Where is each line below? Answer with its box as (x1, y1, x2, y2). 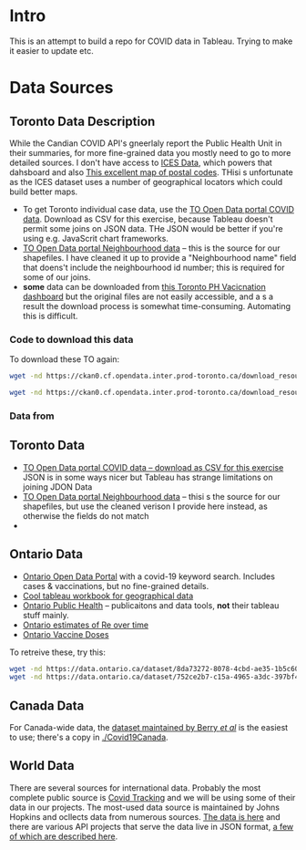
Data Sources (9, 78, 114, 98)
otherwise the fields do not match (22, 510, 149, 521)
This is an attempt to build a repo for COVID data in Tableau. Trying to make (9, 36, 293, 47)
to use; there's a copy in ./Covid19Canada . (9, 731, 168, 743)
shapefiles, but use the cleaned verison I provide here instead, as (22, 501, 269, 512)
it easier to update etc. (9, 45, 94, 56)
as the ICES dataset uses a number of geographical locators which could (9, 176, 283, 187)
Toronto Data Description (9, 113, 156, 129)
